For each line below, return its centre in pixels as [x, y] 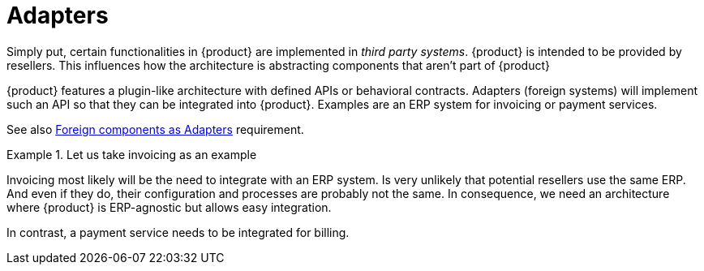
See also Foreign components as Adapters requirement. [155, 129]
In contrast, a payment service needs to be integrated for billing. [178, 232]
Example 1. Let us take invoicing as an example [132, 154]
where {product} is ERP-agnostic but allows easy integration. [169, 207]
